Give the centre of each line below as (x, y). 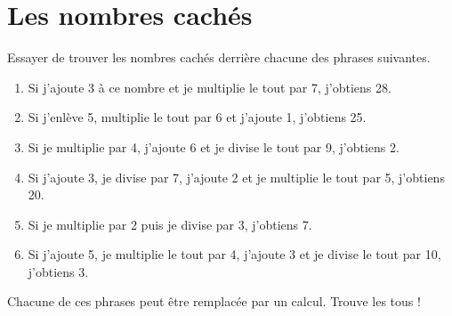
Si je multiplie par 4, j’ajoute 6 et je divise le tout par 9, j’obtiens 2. (214, 146)
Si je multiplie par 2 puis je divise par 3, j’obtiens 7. (170, 224)
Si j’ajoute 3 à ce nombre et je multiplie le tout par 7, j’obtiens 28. (210, 87)
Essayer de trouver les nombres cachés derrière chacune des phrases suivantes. (219, 57)
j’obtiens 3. (58, 271)
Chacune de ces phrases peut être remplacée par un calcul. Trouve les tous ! (214, 301)
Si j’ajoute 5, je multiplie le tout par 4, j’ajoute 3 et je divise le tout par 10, (234, 254)
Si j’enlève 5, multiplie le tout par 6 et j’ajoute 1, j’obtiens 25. (197, 117)
